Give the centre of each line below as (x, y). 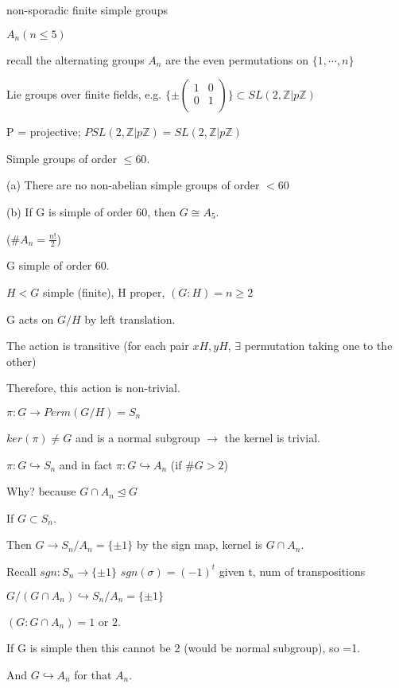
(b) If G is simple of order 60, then (91, 211)
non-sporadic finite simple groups (87, 10)
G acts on (30, 319)
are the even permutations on (237, 59)
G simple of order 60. (58, 265)
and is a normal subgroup (138, 437)
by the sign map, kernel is (199, 544)
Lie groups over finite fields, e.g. (84, 94)
